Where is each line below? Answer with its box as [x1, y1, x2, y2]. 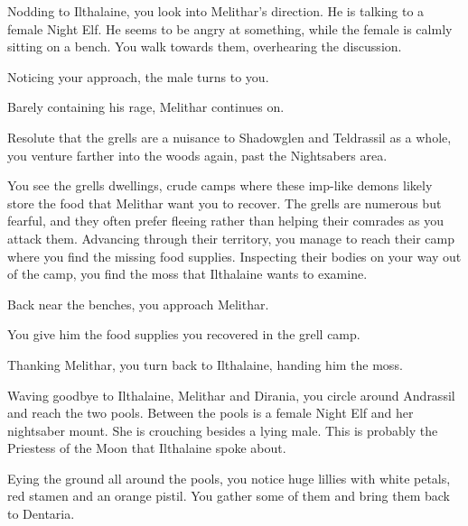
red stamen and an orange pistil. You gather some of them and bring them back [7, 486, 450, 505]
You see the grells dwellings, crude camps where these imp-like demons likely [7, 176, 433, 195]
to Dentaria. [7, 504, 75, 523]
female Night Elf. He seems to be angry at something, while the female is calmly [7, 19, 453, 38]
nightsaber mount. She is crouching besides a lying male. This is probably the [7, 420, 438, 439]
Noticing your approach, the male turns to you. [7, 67, 269, 86]
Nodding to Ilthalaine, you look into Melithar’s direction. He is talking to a [7, 2, 425, 20]
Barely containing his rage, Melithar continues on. [7, 97, 285, 116]
